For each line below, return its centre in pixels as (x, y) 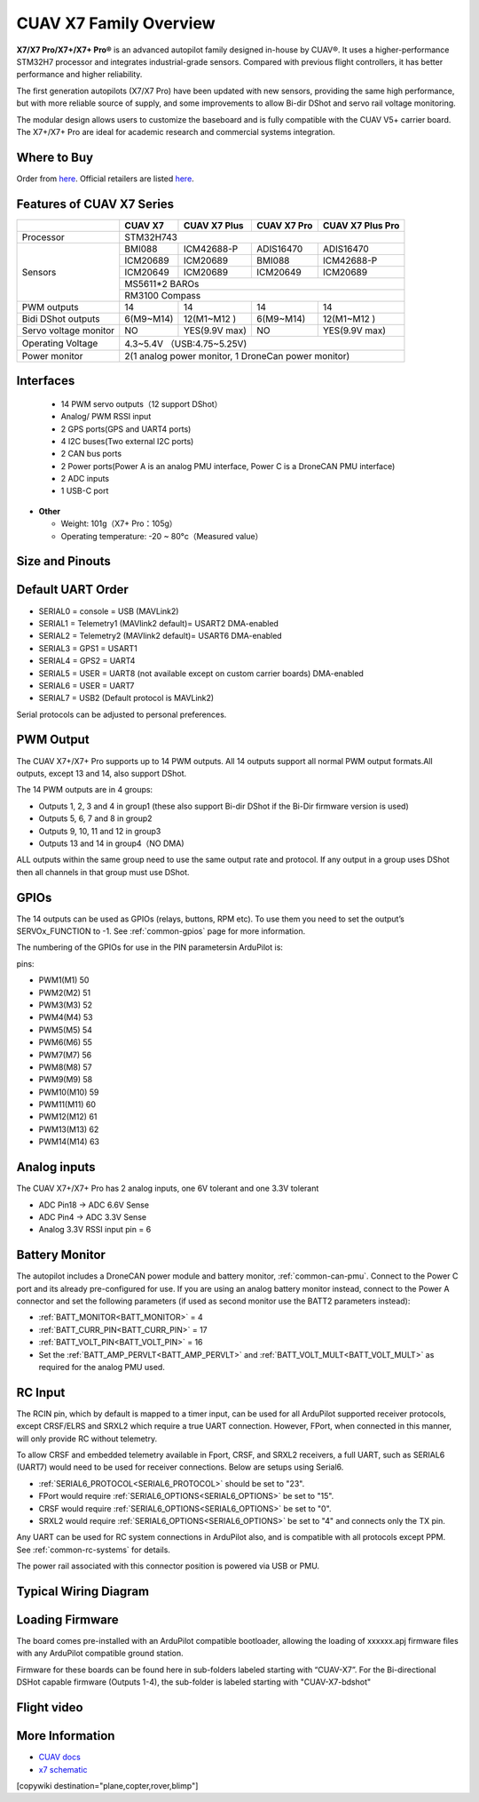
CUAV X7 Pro (285, 225)
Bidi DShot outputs (61, 318)
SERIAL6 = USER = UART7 (86, 685)
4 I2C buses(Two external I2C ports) (127, 441)
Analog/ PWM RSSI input (106, 417)
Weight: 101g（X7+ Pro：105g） (119, 523)
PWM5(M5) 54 (66, 1030)
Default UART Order (72, 590)
